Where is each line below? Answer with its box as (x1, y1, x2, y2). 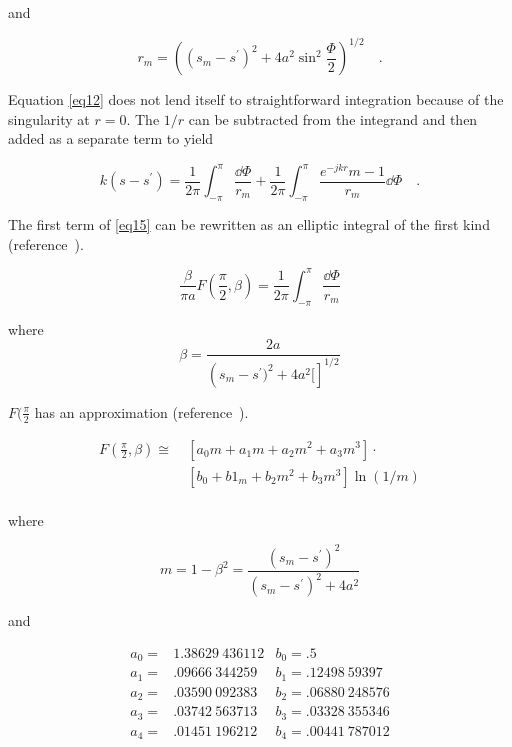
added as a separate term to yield (8, 128, 214, 149)
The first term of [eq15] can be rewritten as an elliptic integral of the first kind (8, 214, 490, 235)
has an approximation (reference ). (34, 401, 249, 422)
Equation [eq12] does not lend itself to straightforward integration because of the (8, 89, 504, 110)
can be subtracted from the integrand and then (188, 108, 478, 129)
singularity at (8, 108, 90, 129)
